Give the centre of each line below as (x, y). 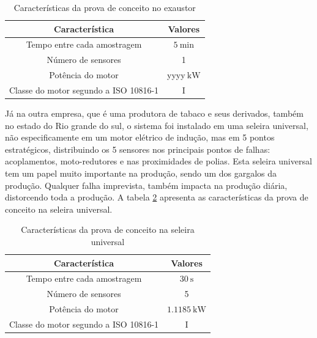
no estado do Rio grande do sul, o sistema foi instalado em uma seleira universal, (157, 125)
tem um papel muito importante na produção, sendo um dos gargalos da (141, 173)
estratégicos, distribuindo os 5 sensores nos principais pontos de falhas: (138, 149)
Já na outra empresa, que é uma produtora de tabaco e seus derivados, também (154, 113)
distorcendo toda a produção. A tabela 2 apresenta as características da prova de (157, 197)
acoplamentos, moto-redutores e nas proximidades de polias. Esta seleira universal (158, 161)
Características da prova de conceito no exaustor (105, 7)
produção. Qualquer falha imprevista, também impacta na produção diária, (146, 185)
